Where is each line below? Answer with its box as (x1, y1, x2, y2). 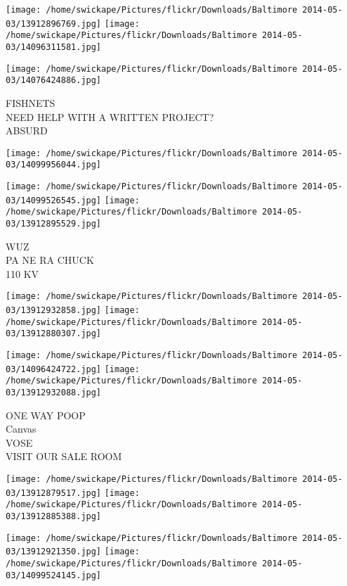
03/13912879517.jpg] (6, 488, 102, 498)
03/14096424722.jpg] (6, 364, 102, 374)
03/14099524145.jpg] (6, 570, 102, 580)
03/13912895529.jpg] (6, 219, 102, 229)
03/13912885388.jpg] (6, 511, 102, 522)
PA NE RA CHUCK (6, 253, 94, 267)
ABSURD (6, 123, 48, 138)
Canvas (6, 421, 37, 436)
